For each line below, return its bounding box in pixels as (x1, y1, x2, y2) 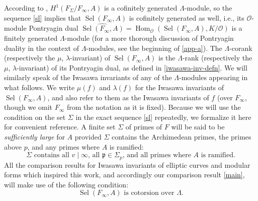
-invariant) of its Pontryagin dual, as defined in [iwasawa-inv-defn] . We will (17, 62, 247, 73)
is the (158, 52, 176, 63)
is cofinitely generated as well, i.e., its (129, 12, 244, 23)
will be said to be (171, 121, 225, 132)
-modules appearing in (179, 72, 248, 83)
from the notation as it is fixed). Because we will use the (66, 102, 241, 112)
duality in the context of (4, 42, 79, 53)
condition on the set (4, 111, 66, 122)
